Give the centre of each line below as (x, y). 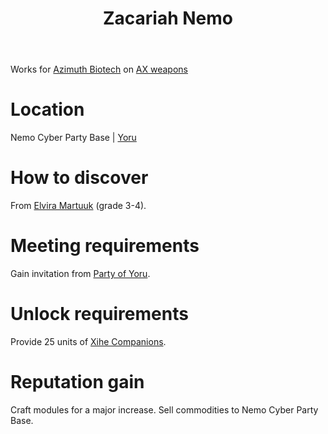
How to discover (79, 178)
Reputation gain (77, 382)
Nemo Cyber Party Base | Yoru (73, 138)
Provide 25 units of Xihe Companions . (88, 341)
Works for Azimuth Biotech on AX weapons (99, 69)
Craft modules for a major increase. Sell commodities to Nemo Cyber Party (164, 409)
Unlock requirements (99, 314)
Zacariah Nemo (168, 18)
